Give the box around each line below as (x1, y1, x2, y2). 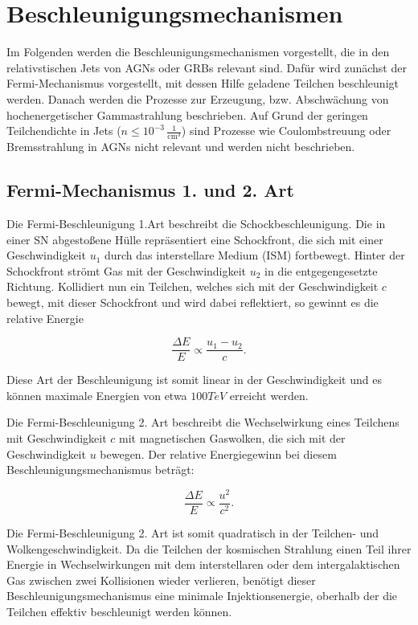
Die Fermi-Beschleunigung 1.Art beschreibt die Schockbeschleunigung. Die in (6, 215, 386, 232)
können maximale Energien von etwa (6, 386, 187, 403)
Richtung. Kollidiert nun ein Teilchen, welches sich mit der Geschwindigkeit (6, 278, 379, 295)
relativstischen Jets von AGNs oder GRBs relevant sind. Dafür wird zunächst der (6, 59, 407, 76)
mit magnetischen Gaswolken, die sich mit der (119, 430, 346, 447)
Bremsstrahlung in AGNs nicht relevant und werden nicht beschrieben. (6, 138, 355, 155)
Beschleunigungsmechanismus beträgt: (6, 461, 195, 478)
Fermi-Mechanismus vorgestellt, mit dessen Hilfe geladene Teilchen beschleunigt (6, 75, 399, 92)
